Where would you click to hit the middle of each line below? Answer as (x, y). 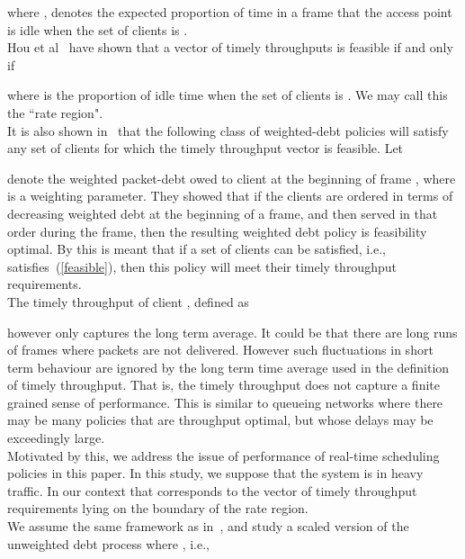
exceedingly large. (56, 438)
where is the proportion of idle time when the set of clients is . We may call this (228, 95)
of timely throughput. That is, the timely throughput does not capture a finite (224, 385)
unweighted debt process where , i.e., (108, 543)
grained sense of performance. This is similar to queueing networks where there (225, 402)
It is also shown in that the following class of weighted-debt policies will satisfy (228, 130)
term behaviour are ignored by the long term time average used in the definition (228, 367)
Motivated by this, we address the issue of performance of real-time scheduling (224, 455)
